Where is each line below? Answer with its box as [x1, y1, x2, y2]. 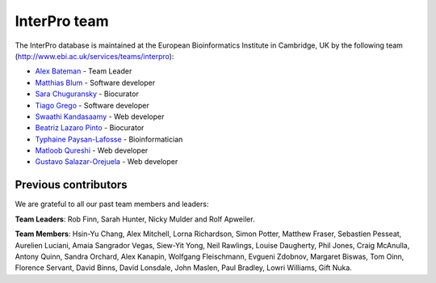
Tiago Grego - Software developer [35, 100, 149, 110]
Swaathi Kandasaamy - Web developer [35, 112, 165, 121]
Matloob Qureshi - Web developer [35, 146, 149, 155]
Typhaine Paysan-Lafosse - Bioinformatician [35, 134, 183, 144]
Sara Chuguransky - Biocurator [35, 89, 139, 99]
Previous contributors [15, 178, 128, 192]
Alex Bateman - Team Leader [35, 66, 132, 76]
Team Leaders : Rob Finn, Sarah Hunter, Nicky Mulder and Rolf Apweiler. [15, 214, 255, 224]
